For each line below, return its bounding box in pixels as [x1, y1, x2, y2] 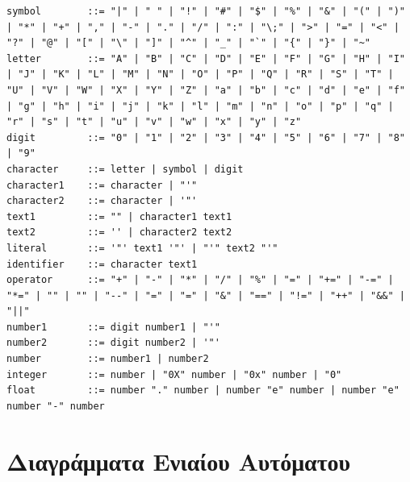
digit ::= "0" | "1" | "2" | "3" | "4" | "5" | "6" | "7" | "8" [6, 131, 405, 143]
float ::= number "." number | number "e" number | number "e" [6, 384, 400, 397]
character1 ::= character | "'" [6, 179, 198, 191]
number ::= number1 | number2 [6, 353, 209, 365]
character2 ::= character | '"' [6, 195, 198, 207]
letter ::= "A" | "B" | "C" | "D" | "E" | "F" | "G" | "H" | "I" [6, 52, 405, 64]
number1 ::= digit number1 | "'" [6, 321, 220, 333]
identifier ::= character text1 [6, 258, 198, 270]
